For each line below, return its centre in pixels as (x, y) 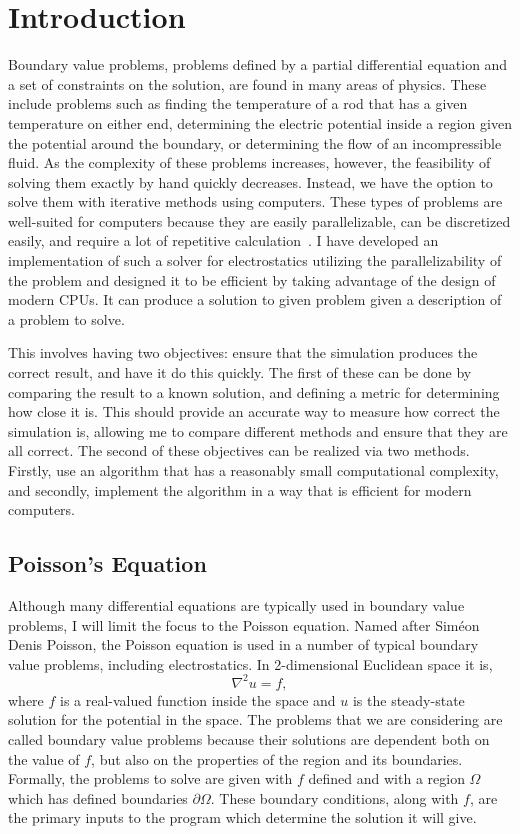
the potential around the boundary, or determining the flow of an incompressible (255, 142)
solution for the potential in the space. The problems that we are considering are (255, 719)
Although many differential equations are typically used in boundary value (236, 604)
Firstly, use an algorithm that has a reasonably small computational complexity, (253, 470)
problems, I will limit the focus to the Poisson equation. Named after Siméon (244, 624)
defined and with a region (386, 778)
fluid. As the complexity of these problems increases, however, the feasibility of (249, 162)
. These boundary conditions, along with (334, 797)
